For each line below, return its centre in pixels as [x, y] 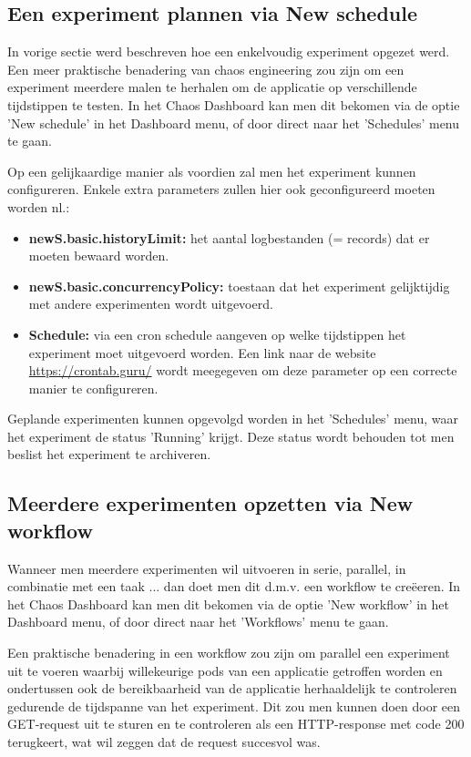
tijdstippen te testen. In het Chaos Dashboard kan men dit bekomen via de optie [234, 104]
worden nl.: [39, 206]
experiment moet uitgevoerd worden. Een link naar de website [202, 352]
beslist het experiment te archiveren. [109, 454]
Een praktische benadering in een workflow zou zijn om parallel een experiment [229, 653]
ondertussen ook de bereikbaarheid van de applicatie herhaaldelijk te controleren [232, 688]
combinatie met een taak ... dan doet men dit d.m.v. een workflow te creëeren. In [234, 586]
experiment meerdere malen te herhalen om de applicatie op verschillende [212, 87]
